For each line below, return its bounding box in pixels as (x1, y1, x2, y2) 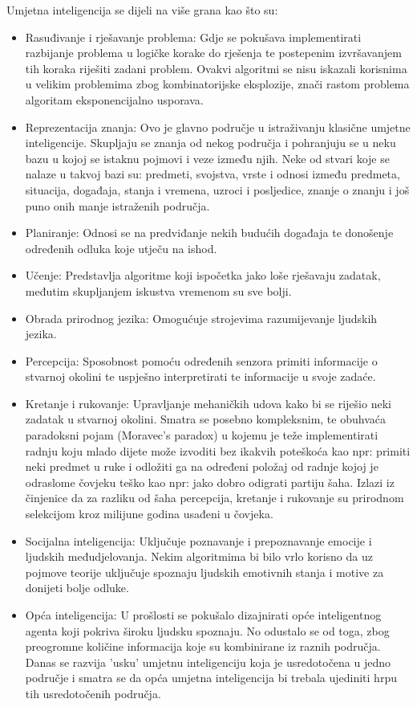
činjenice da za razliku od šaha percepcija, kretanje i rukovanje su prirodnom (25, 489, 404, 506)
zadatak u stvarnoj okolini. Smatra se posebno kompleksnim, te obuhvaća (25, 411, 386, 427)
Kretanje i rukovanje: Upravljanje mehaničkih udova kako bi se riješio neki (25, 394, 391, 411)
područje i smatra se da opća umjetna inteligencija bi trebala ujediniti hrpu (25, 669, 397, 686)
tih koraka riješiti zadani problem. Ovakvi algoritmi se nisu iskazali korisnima (25, 59, 407, 76)
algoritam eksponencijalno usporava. (25, 91, 204, 108)
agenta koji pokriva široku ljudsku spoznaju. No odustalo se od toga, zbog (25, 622, 390, 639)
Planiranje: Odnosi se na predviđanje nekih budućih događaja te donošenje (25, 224, 394, 241)
